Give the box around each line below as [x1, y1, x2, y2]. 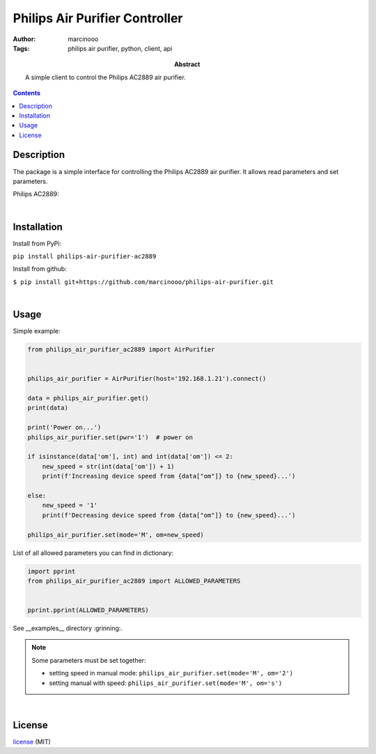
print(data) [27, 404, 69, 412]
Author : [13, 35, 36, 43]
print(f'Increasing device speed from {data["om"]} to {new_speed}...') [42, 472, 296, 480]
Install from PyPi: [13, 239, 62, 247]
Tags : [13, 44, 30, 52]
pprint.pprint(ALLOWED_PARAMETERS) [27, 606, 149, 614]
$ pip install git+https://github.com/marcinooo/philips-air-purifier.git [13, 278, 274, 285]
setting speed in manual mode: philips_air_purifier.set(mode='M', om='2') [49, 669, 294, 677]
